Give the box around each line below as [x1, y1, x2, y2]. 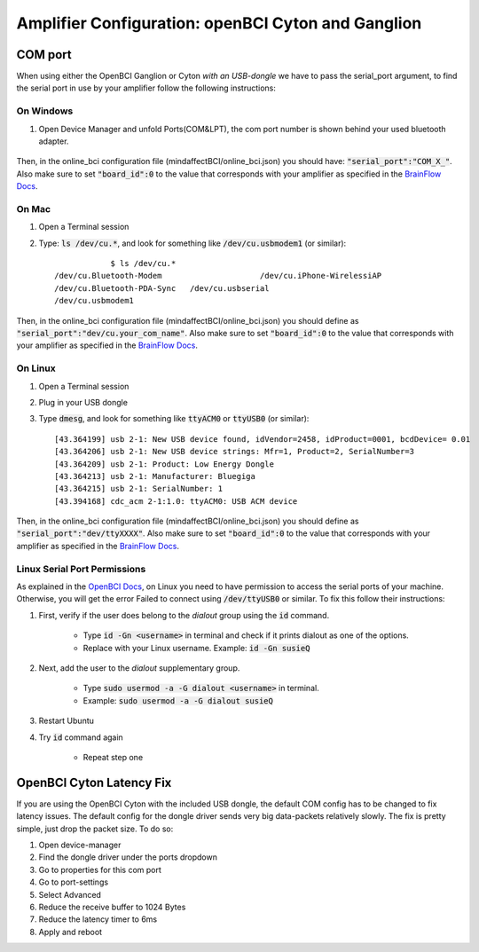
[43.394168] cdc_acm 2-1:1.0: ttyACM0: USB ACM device [54, 496, 298, 506]
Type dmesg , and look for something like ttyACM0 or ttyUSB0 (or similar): [38, 413, 310, 424]
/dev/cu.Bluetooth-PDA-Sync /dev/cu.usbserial [54, 283, 270, 293]
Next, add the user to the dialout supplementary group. [38, 662, 240, 673]
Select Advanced [38, 889, 102, 900]
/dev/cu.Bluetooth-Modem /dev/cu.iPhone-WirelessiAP [54, 271, 382, 281]
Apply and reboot [38, 926, 102, 937]
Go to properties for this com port [38, 864, 161, 875]
